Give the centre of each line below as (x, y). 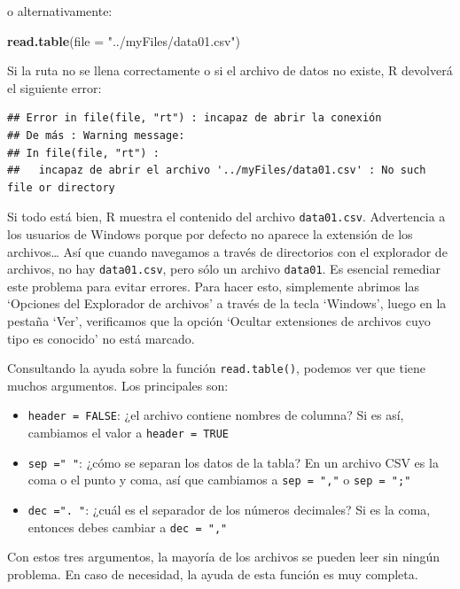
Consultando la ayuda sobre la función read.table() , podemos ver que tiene (217, 368)
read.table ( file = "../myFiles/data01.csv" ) (124, 40)
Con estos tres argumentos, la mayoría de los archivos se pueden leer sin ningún (224, 557)
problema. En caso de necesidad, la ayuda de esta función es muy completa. (213, 574)
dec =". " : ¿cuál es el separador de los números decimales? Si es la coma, (229, 510)
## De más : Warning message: (96, 135)
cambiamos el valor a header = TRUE (128, 433)
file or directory (61, 187)
